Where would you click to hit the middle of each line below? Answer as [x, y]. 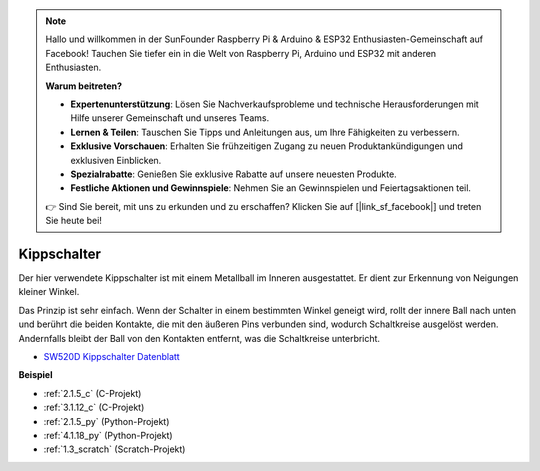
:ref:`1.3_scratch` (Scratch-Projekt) [114, 449]
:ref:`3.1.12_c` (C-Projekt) [94, 407]
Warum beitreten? [84, 86]
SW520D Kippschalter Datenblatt [111, 356]
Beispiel [35, 375]
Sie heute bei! [73, 221]
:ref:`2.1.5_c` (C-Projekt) [92, 393]
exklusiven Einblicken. [116, 160]
